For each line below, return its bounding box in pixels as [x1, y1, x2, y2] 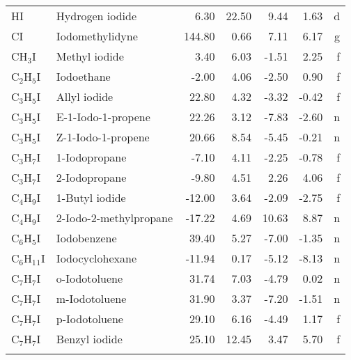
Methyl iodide [56, 48, 124, 64]
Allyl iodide [56, 88, 114, 104]
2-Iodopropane [56, 169, 127, 185]
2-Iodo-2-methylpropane [56, 210, 173, 226]
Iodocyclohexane [56, 250, 136, 266]
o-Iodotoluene [56, 270, 123, 286]
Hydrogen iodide [56, 8, 137, 24]
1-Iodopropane [56, 149, 127, 165]
